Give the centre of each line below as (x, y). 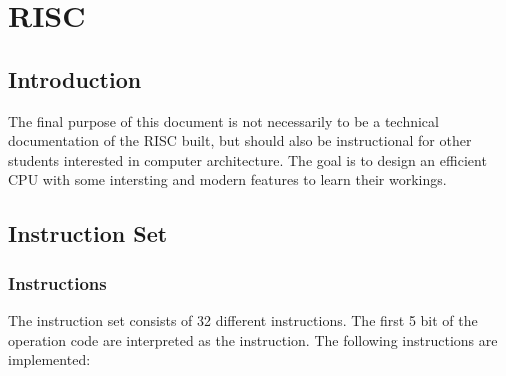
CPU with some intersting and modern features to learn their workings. (227, 179)
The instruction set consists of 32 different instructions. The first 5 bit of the (243, 319)
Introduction (75, 78)
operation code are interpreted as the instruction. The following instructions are (253, 339)
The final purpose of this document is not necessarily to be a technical (223, 120)
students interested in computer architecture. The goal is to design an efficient (247, 159)
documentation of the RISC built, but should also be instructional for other (240, 140)
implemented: (49, 359)
